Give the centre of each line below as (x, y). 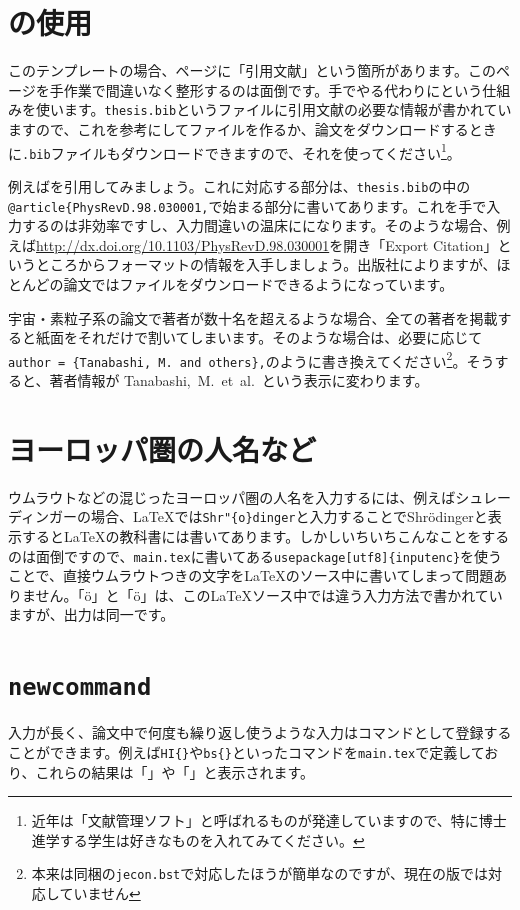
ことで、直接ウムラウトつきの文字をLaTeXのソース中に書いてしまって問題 (251, 575)
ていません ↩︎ (100, 893)
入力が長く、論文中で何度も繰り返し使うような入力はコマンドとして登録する (260, 732)
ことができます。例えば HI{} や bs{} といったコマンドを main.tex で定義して (246, 751)
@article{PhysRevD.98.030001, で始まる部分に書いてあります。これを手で (247, 205)
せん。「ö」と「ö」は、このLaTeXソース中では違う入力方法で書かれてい (269, 594)
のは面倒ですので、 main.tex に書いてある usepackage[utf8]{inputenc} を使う (255, 555)
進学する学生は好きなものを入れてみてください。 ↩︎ (198, 839)
